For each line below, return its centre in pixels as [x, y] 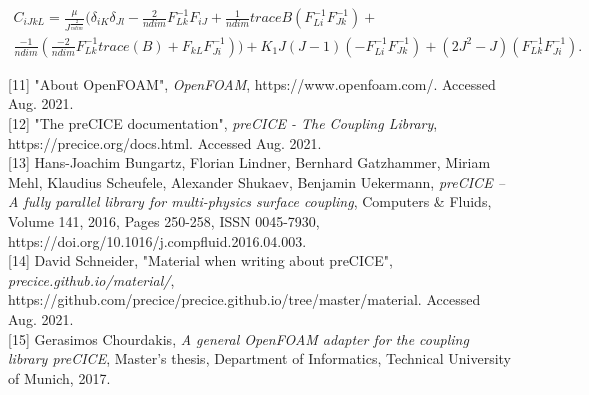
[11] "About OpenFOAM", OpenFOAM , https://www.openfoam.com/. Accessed [252, 83]
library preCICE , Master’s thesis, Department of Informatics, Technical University [259, 358]
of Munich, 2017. [59, 377]
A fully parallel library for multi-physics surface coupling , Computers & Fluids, [250, 201]
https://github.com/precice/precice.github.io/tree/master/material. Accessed [244, 299]
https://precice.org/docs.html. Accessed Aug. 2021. [165, 142]
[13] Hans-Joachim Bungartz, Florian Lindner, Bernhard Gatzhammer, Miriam [249, 162]
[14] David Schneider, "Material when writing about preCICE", [200, 260]
